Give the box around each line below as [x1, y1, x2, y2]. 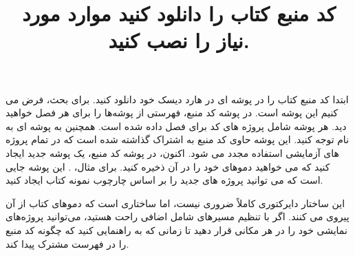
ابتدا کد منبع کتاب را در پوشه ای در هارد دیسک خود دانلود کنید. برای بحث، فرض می [6, 92, 349, 106]
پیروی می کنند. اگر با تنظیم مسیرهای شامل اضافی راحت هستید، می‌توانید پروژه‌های [6, 209, 349, 224]
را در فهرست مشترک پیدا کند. [6, 236, 129, 250]
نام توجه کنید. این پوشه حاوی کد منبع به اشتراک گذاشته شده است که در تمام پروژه [6, 132, 349, 147]
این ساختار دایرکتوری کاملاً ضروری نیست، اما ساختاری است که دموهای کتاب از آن [6, 195, 345, 210]
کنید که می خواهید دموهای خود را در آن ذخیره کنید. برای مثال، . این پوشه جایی [6, 159, 330, 173]
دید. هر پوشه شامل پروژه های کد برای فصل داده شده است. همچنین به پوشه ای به [6, 118, 347, 133]
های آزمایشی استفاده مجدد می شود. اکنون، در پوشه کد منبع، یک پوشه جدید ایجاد [6, 145, 339, 160]
